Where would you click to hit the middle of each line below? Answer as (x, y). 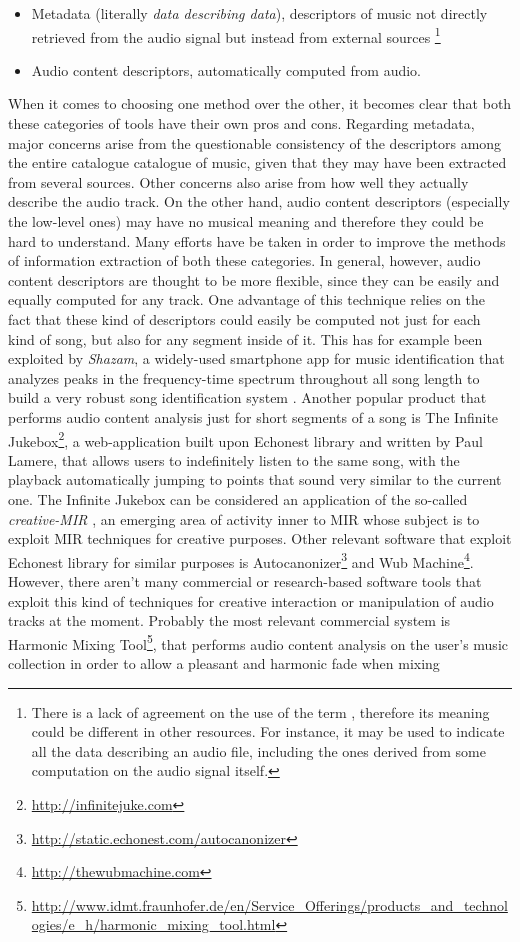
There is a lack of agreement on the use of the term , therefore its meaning (260, 711)
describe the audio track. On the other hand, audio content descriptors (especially (259, 201)
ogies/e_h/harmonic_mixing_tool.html (153, 924)
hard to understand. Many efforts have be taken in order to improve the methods (257, 240)
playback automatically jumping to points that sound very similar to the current (255, 479)
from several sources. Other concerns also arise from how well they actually (238, 181)
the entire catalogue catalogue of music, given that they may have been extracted (257, 162)
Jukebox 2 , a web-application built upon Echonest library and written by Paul (245, 439)
